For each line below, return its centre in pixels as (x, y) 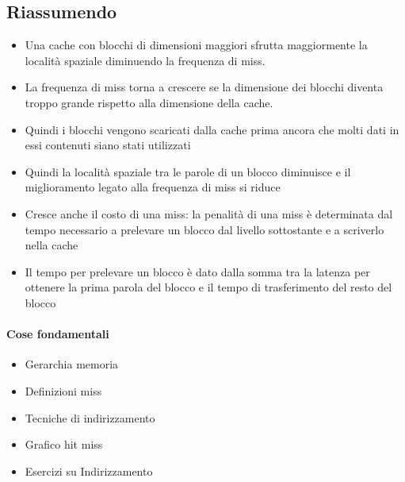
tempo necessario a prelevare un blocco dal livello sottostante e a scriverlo (204, 229)
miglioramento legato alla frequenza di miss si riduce (153, 187)
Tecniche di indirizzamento (90, 417)
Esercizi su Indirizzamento (89, 470)
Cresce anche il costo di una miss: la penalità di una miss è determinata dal (209, 213)
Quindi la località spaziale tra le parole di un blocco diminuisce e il (188, 171)
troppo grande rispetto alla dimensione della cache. (149, 102)
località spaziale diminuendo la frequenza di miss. (145, 60)
